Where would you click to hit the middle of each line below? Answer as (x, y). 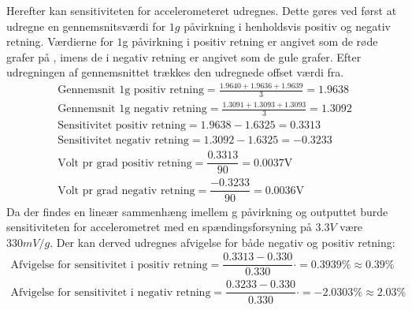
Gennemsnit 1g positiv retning (131, 90)
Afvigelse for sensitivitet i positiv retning (109, 265)
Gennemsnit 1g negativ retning (132, 109)
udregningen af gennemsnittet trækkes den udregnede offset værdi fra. (175, 72)
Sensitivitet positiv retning (122, 126)
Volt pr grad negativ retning (126, 190)
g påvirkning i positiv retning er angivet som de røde (250, 41)
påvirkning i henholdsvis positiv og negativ (287, 26)
